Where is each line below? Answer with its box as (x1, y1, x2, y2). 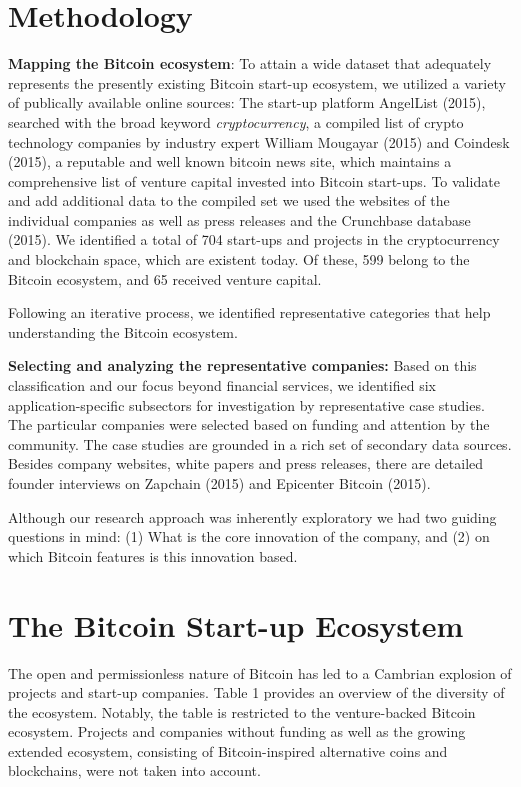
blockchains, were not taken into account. (8, 760, 261, 781)
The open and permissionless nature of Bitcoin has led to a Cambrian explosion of (8, 662, 512, 683)
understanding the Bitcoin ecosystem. (8, 321, 238, 342)
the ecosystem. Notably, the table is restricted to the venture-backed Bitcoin (8, 701, 476, 722)
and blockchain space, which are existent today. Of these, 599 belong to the (8, 249, 470, 270)
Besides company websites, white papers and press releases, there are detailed (8, 453, 484, 474)
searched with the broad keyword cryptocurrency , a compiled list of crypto (8, 111, 464, 132)
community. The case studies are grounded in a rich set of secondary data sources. (8, 433, 512, 454)
